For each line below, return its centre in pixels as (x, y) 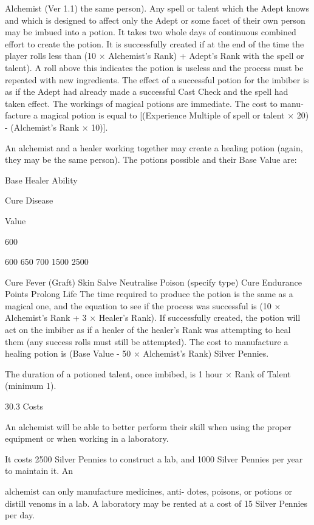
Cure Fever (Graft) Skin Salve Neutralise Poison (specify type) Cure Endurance (153, 282)
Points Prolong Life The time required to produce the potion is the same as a (149, 294)
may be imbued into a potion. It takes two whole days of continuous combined (151, 32)
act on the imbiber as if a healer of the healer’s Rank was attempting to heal (148, 330)
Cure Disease (29, 200)
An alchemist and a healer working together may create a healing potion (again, (154, 147)
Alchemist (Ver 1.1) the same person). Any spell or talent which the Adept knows (157, 8)
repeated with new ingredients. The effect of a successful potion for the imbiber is (157, 79)
